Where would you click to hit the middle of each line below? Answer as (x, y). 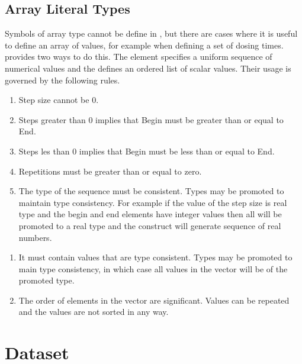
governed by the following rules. (62, 80)
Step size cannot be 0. (59, 100)
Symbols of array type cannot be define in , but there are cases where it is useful (151, 33)
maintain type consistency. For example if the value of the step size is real (153, 202)
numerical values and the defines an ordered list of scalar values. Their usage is (148, 68)
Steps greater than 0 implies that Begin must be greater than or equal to (151, 119)
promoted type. (46, 280)
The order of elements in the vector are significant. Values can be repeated (154, 300)
